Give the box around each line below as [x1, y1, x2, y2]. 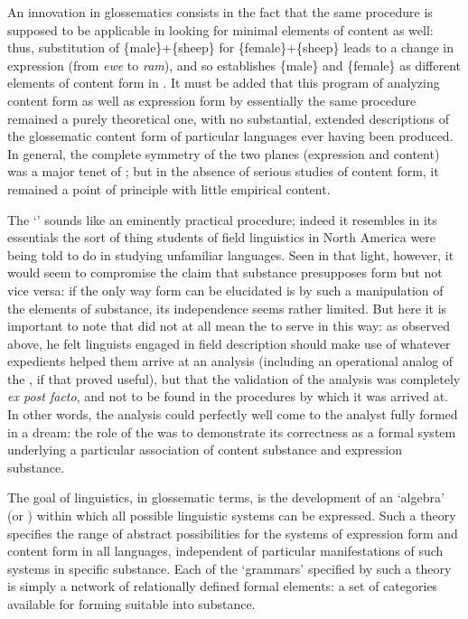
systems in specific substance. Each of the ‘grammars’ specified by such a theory [7, 558, 452, 577]
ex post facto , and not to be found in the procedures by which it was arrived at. [7, 387, 449, 406]
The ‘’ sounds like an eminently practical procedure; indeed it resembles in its [7, 210, 437, 229]
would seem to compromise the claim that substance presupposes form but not [7, 263, 443, 282]
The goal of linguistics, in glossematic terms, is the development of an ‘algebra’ [7, 488, 445, 507]
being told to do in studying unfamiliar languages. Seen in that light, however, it [7, 245, 454, 264]
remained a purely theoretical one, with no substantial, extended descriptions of [7, 108, 449, 127]
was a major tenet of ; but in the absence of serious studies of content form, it [7, 162, 439, 181]
